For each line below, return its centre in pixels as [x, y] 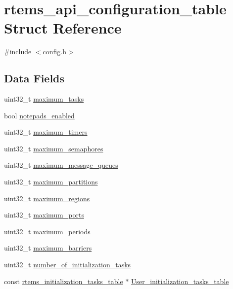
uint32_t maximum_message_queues [61, 165]
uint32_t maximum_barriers [48, 248]
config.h [55, 52]
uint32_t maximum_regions [47, 198]
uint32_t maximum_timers [46, 132]
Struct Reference [63, 28]
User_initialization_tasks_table [180, 281]
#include [18, 52]
